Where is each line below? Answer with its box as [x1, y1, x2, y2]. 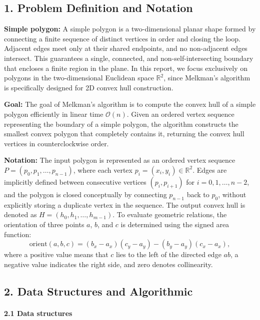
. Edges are [192, 164, 227, 175]
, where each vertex [73, 164, 132, 175]
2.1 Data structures [4, 308, 72, 318]
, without [218, 189, 246, 199]
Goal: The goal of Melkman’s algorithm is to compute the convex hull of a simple [4, 99, 256, 109]
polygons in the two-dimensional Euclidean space [4, 72, 154, 83]
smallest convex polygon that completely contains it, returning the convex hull [4, 128, 244, 139]
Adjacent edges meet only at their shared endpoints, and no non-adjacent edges [4, 43, 247, 53]
